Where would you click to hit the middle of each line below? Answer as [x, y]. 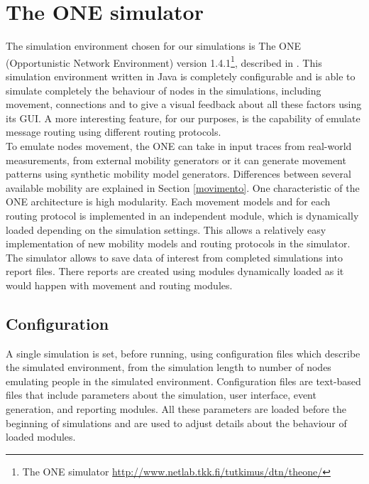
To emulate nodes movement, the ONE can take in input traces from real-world [179, 145]
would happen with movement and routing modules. [119, 285]
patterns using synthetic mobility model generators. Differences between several [178, 174]
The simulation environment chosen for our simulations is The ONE [154, 46]
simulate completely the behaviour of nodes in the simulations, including [164, 90]
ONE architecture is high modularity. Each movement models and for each [168, 201]
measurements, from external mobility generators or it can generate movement [176, 160]
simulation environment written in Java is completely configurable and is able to [181, 76]
